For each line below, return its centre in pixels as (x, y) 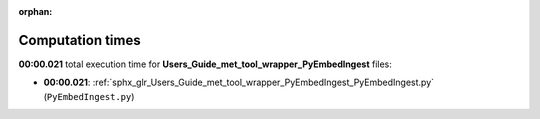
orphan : (35, 11)
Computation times (79, 40)
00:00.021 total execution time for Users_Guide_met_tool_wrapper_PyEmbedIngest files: (205, 64)
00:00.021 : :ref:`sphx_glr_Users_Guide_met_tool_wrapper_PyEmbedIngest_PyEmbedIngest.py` (239, 82)
